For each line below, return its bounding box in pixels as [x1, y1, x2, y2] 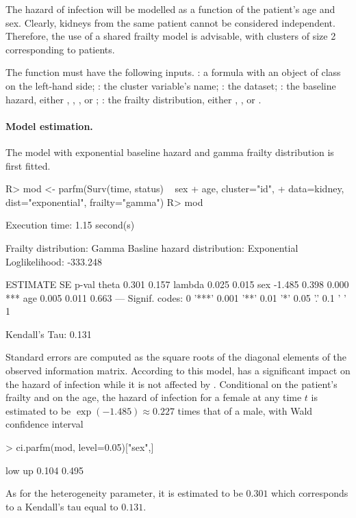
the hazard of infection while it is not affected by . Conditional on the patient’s [5, 376, 338, 391]
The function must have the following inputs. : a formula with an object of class [5, 65, 341, 79]
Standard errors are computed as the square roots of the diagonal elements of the [5, 350, 347, 364]
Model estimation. [5, 118, 93, 133]
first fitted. [5, 158, 51, 172]
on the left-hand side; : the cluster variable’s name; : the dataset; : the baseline [5, 78, 336, 92]
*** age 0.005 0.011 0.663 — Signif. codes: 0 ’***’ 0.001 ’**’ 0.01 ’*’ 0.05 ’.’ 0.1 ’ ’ [5, 290, 346, 305]
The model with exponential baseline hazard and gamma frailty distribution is [5, 144, 334, 159]
